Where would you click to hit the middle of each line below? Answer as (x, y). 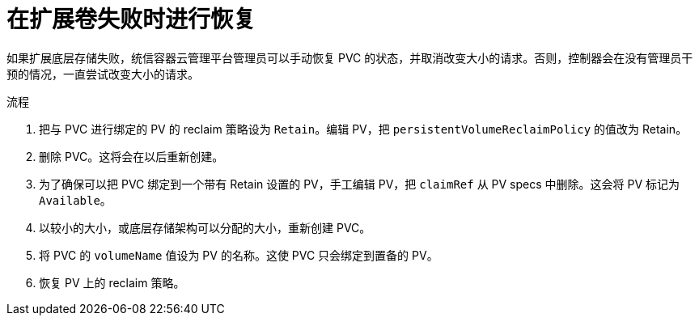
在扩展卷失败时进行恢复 (131, 19)
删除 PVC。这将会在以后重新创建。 (131, 156)
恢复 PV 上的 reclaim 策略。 (112, 282)
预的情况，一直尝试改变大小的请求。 (103, 74)
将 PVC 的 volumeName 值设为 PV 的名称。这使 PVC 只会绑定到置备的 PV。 (239, 255)
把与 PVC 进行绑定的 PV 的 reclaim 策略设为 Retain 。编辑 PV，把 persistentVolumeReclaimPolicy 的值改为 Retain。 (363, 129)
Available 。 (75, 200)
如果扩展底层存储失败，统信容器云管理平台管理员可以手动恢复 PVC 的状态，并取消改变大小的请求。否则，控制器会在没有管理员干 (350, 57)
